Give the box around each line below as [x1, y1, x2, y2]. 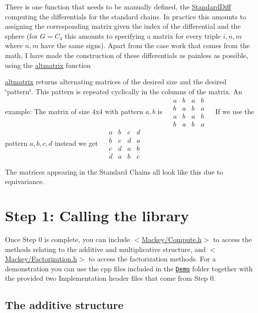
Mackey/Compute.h [141, 234, 202, 244]
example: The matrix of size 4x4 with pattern [5, 106, 143, 116]
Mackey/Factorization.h [5, 253, 77, 264]
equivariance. [5, 176, 45, 187]
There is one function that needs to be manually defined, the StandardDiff [5, 1, 231, 11]
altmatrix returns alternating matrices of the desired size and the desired [5, 76, 227, 87]
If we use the [215, 106, 255, 116]
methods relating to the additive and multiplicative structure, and [5, 244, 206, 254]
